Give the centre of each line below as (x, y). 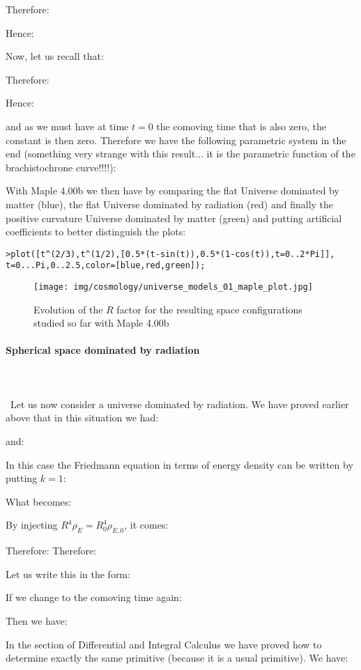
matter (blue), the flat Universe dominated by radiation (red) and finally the (170, 204)
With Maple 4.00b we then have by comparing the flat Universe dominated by (172, 190)
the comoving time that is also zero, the (241, 126)
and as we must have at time (67, 126)
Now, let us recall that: (55, 56)
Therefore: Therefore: (51, 551)
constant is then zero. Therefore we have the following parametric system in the (176, 140)
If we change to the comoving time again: (94, 597)
